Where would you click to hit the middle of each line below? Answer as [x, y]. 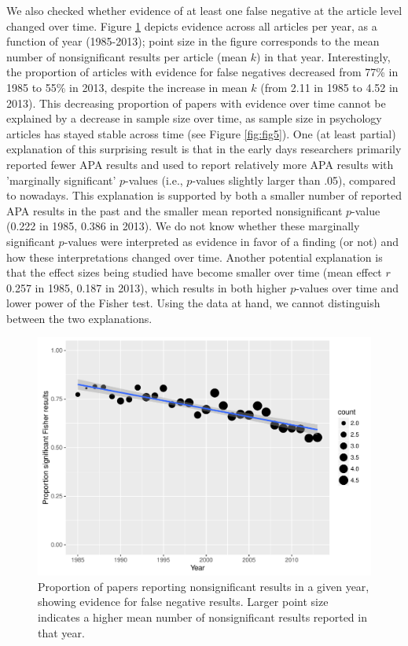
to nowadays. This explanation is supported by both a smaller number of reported [204, 195]
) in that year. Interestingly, [323, 56]
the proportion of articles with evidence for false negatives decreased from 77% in [202, 72]
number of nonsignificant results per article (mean [127, 56]
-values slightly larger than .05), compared [294, 180]
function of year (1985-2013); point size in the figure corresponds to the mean [193, 41]
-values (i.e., [154, 180]
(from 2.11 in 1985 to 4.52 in [329, 87]
